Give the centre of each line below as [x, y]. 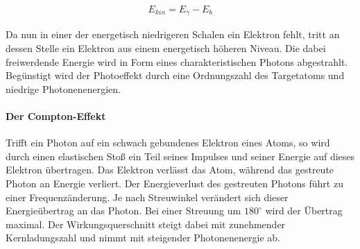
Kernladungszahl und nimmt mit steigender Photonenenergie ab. [143, 238]
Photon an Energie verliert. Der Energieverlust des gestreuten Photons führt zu [174, 183]
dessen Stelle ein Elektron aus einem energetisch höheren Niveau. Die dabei [166, 48]
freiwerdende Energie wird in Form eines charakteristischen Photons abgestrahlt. [177, 61]
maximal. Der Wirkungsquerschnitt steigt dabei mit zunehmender [146, 224]
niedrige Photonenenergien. [63, 88]
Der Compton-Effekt [56, 116]
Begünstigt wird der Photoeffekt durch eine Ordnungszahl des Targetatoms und [175, 75]
